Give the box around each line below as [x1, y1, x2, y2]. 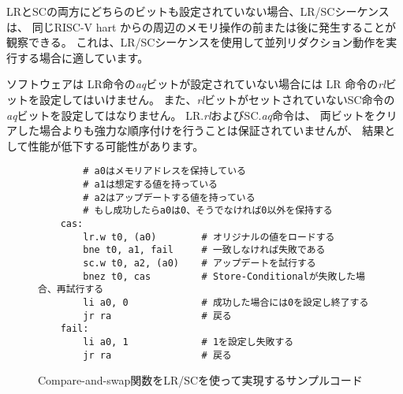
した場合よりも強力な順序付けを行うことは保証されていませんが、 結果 [17, 122, 385, 139]
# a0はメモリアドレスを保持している [83, 165, 246, 177]
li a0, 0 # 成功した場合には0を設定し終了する [83, 296, 369, 308]
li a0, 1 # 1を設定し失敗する [83, 336, 294, 348]
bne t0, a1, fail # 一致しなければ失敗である [83, 244, 326, 256]
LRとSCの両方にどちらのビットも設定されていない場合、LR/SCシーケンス [6, 3, 390, 19]
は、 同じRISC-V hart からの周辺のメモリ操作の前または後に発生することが [6, 18, 397, 35]
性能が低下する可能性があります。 [28, 137, 204, 154]
